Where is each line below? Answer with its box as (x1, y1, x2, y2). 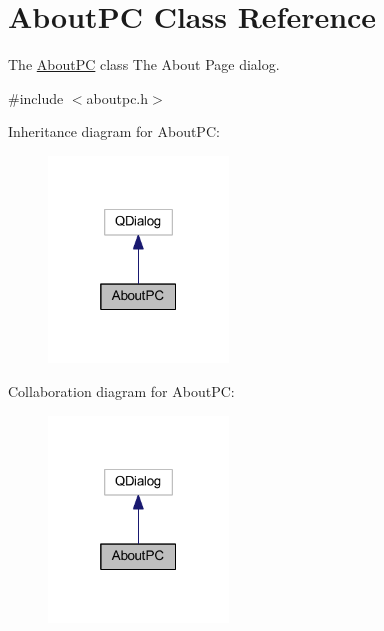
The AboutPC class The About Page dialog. (8, 54, 280, 75)
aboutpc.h (86, 87, 149, 108)
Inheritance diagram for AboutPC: (8, 121, 220, 142)
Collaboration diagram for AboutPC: (8, 381, 235, 401)
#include (8, 87, 64, 108)
